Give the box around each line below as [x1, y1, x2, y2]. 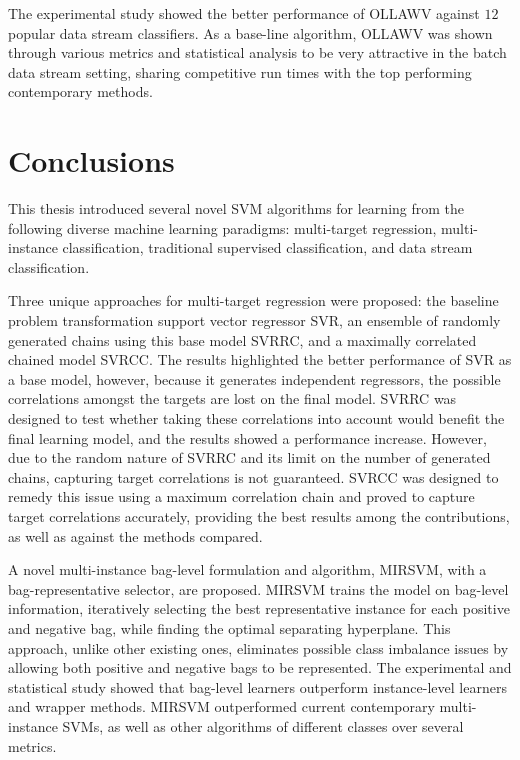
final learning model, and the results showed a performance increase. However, [8, 427, 487, 448]
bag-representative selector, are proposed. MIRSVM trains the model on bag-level [8, 578, 509, 599]
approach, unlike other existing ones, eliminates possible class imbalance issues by [8, 637, 509, 658]
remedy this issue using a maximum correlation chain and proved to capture [8, 486, 475, 507]
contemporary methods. [8, 81, 153, 102]
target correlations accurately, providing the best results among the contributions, [8, 506, 510, 526]
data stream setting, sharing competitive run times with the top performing [8, 61, 472, 82]
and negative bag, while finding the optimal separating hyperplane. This [8, 617, 451, 638]
